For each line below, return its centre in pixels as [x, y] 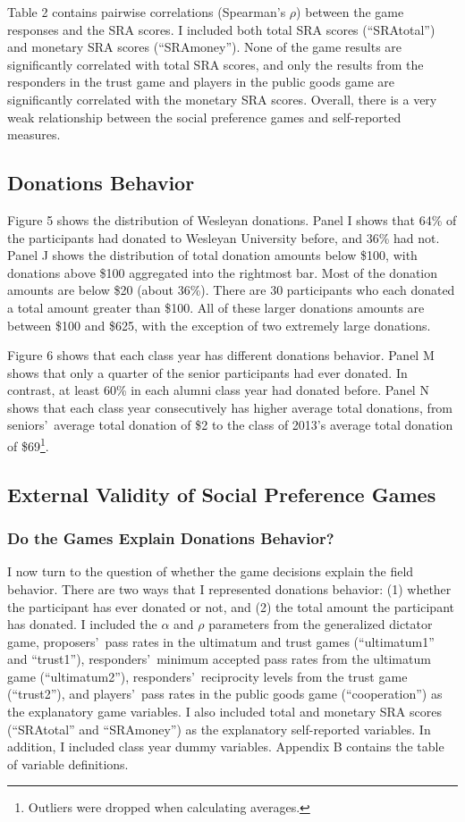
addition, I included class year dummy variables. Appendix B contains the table [226, 747]
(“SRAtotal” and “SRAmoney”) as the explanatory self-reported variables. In [219, 729]
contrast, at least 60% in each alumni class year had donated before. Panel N [218, 390]
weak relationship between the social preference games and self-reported [204, 117]
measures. [34, 134]
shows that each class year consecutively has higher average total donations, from [230, 407]
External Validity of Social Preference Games [222, 494]
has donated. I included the [82, 624]
